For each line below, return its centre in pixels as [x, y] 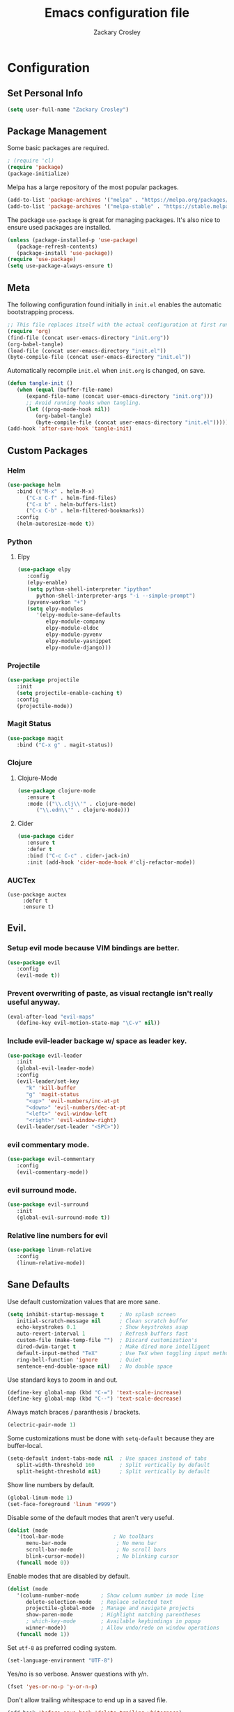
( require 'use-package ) [42, 260]
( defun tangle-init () [40, 383]
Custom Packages [48, 451]
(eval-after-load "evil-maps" [51, 1017]
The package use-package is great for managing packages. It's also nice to [114, 220]
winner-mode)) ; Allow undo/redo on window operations [122, 1628]
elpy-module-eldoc [72, 628]
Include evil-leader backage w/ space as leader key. [97, 1041]
